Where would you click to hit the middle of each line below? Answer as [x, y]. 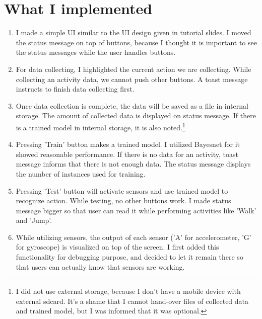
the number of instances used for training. [81, 173]
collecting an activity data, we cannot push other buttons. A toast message [132, 79]
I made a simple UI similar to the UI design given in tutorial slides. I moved [134, 32]
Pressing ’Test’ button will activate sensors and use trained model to [122, 190]
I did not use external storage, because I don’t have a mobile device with [128, 291]
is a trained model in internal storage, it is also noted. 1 [101, 126]
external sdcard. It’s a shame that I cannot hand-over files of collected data [132, 301]
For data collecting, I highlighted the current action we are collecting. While [134, 69]
